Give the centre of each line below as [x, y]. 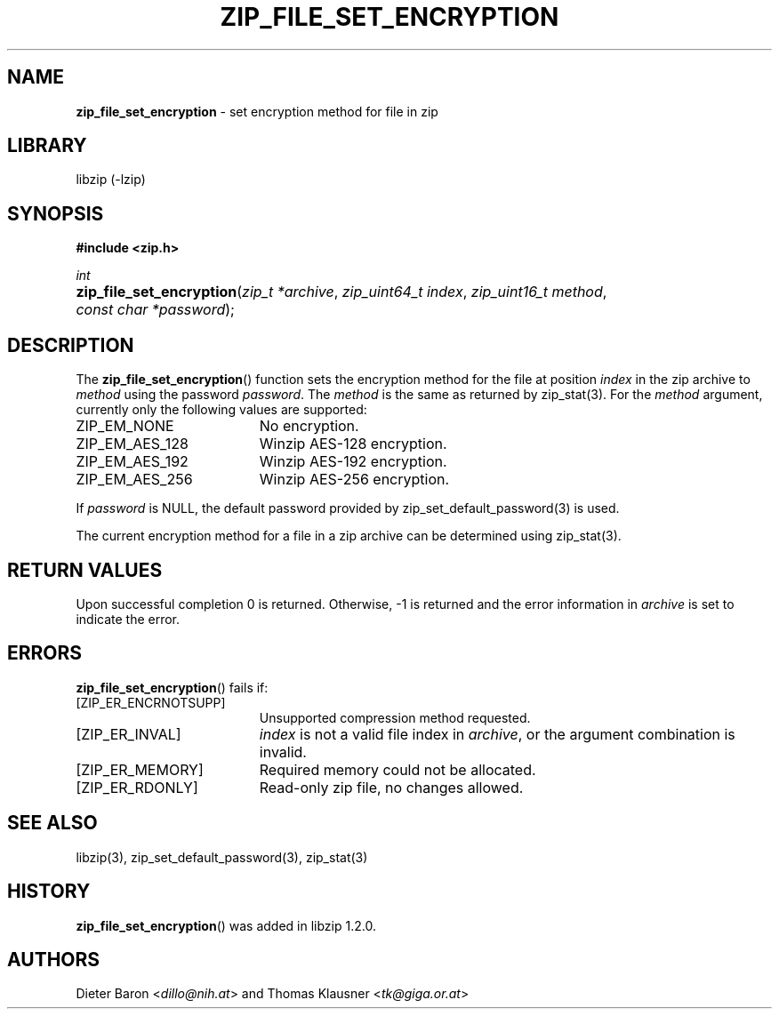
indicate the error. [128, 619]
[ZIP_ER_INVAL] [128, 734]
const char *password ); [155, 310]
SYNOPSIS [56, 213]
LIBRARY [47, 146]
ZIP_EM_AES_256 [134, 480]
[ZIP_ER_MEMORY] [140, 769]
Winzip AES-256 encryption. [354, 480]
